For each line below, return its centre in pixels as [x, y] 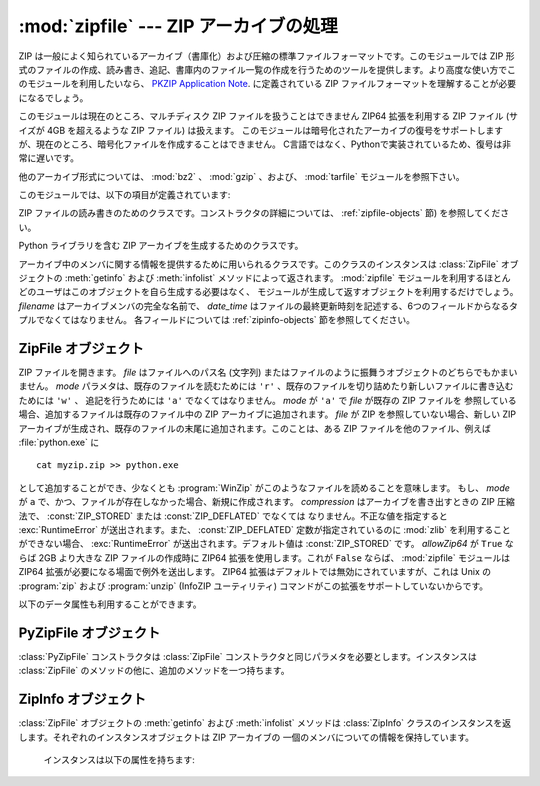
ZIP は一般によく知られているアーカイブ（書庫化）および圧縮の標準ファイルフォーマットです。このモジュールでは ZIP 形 [266, 56]
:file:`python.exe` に [59, 442]
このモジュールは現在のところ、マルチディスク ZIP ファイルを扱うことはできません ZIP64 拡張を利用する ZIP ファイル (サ [268, 116]
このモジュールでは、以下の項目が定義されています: [124, 195]
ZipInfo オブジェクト [82, 699]
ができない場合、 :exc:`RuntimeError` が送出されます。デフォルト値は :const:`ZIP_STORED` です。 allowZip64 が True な [266, 544]
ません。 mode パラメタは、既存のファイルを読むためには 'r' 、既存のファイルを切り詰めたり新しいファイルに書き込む [266, 386]
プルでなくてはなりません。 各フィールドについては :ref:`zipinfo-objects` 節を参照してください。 [216, 320]
